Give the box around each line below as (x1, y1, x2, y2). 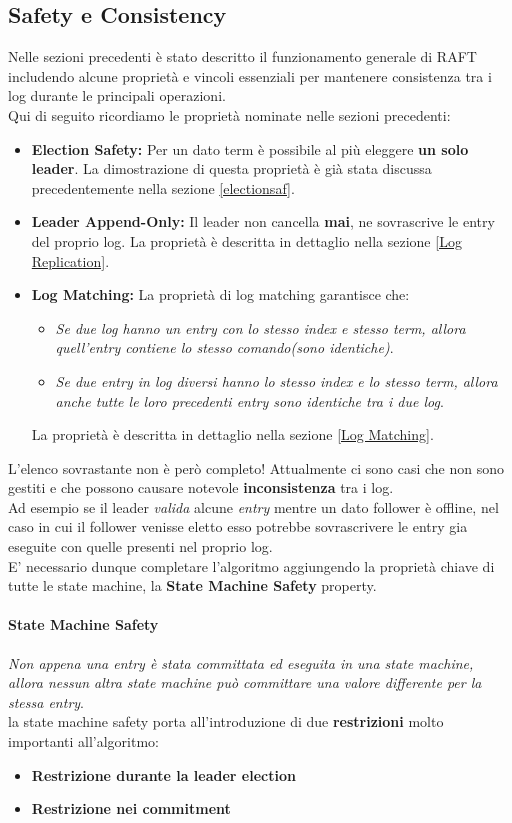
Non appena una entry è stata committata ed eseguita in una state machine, (8, 652, 474, 673)
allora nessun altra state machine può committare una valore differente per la (8, 672, 482, 693)
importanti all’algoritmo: (8, 731, 160, 752)
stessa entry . (8, 691, 85, 712)
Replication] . (31, 250, 110, 271)
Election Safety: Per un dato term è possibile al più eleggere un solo (31, 138, 469, 159)
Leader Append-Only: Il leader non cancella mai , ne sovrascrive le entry (31, 211, 495, 232)
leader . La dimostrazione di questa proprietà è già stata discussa (31, 158, 432, 179)
